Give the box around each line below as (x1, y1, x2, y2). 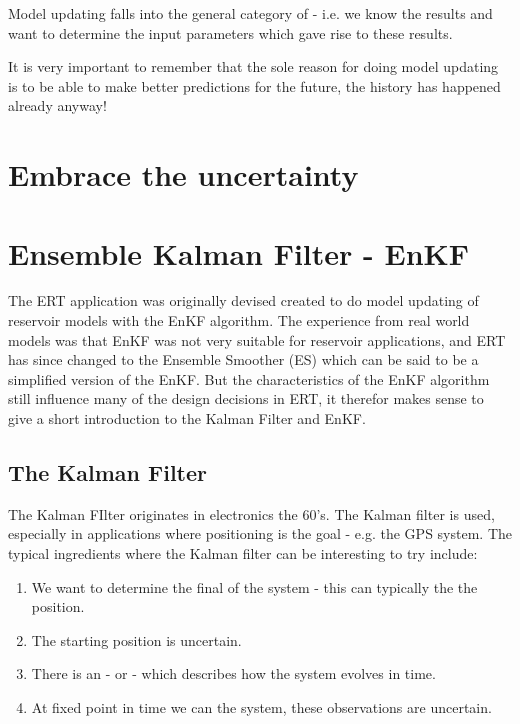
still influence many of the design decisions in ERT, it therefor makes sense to (8, 388, 484, 409)
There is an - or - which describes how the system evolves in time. (31, 663, 436, 684)
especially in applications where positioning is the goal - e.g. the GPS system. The (8, 523, 512, 544)
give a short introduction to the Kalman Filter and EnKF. (8, 408, 366, 429)
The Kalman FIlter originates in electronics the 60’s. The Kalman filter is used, (8, 503, 495, 524)
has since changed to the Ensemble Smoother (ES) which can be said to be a (8, 349, 479, 370)
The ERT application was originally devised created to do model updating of (8, 290, 479, 311)
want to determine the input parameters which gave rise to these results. (8, 22, 453, 43)
